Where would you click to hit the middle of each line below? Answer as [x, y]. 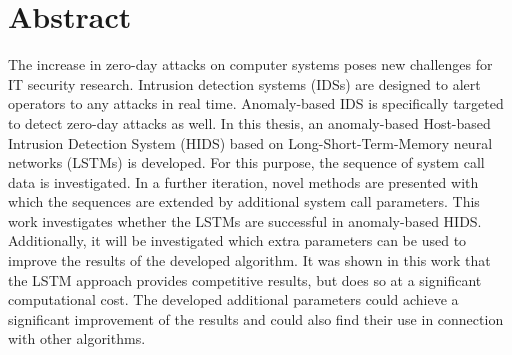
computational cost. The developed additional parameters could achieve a [233, 299]
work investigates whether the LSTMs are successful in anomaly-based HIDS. [245, 220]
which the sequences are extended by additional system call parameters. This [244, 201]
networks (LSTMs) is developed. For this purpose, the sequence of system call [246, 162]
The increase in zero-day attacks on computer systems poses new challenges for [250, 64]
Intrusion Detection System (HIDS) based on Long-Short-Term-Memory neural [250, 142]
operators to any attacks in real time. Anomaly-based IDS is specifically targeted [256, 103]
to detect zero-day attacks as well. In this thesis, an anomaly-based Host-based [249, 122]
